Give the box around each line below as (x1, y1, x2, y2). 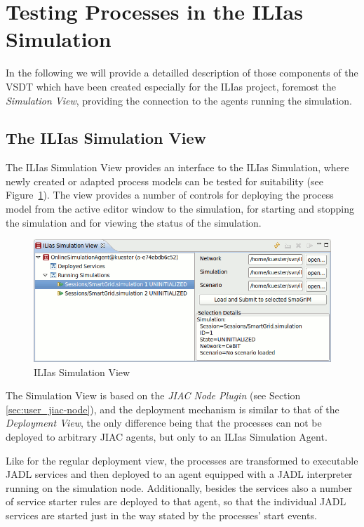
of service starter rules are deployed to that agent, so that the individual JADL (6, 494, 346, 509)
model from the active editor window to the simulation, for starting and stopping (6, 201, 355, 216)
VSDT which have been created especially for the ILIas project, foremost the (6, 79, 336, 93)
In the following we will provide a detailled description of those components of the (6, 65, 358, 80)
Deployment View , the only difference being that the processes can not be (6, 415, 322, 430)
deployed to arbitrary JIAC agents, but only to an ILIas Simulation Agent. (6, 429, 328, 443)
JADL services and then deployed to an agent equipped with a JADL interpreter (6, 467, 353, 481)
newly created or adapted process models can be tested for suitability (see (6, 173, 323, 188)
